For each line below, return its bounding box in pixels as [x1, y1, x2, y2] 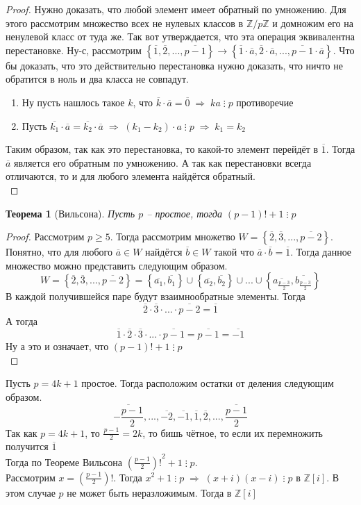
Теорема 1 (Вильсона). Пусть [6, 206, 135, 220]
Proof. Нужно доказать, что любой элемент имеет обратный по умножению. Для [6, 2, 346, 16]
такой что [214, 245, 254, 259]
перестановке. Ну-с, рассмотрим [6, 42, 142, 57]
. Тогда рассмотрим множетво [110, 229, 235, 244]
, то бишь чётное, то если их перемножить [142, 425, 323, 440]
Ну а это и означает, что [6, 338, 109, 353]
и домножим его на [272, 15, 353, 30]
